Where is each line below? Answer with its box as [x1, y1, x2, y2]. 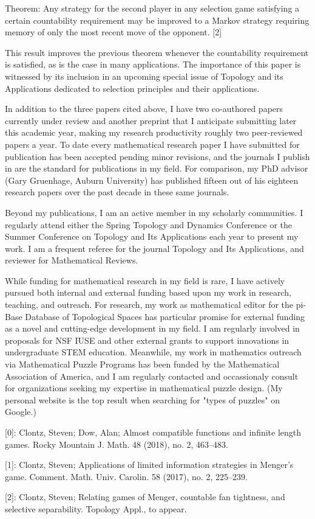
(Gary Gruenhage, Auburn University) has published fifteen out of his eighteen [5, 173, 299, 186]
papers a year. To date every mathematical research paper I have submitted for [5, 138, 300, 150]
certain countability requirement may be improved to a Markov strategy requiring [5, 13, 310, 26]
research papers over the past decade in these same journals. [5, 186, 229, 198]
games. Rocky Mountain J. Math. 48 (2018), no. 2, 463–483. [5, 437, 228, 450]
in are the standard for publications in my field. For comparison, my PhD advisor [5, 162, 308, 175]
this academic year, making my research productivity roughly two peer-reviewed [5, 126, 303, 139]
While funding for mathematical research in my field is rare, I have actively [5, 274, 285, 287]
